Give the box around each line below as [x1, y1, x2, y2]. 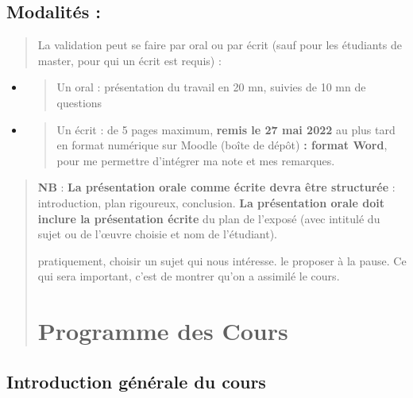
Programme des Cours [37, 315, 288, 347]
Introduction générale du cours [6, 369, 266, 393]
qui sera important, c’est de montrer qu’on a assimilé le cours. [37, 268, 340, 284]
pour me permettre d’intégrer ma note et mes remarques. [56, 152, 335, 168]
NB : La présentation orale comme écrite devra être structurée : [37, 179, 396, 195]
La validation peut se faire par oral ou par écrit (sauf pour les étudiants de [37, 37, 402, 53]
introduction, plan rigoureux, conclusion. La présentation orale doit [37, 194, 384, 211]
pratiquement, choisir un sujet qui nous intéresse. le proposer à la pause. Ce [37, 252, 407, 269]
